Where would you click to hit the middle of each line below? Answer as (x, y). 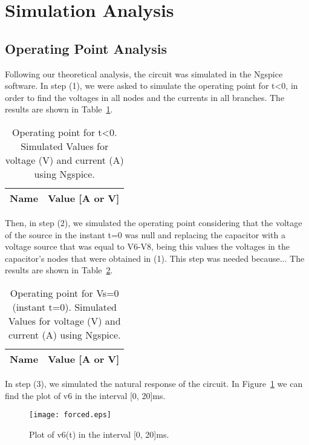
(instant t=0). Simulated (64, 307)
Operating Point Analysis (86, 48)
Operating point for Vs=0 (64, 293)
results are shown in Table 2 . (59, 270)
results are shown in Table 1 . (59, 109)
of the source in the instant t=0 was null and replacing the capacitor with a (145, 234)
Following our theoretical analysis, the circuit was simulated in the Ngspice (144, 73)
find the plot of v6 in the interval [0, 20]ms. (85, 395)
